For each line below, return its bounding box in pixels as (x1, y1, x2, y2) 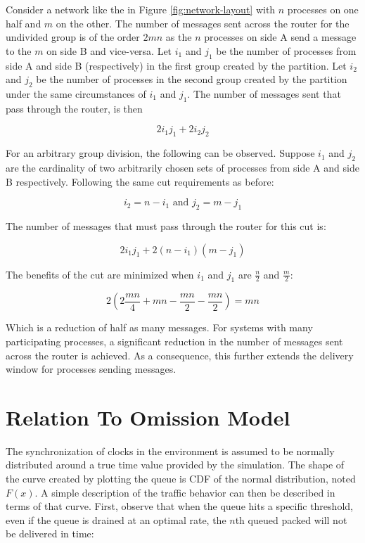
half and (6, 15, 41, 30)
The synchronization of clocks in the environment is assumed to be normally (6, 443, 335, 458)
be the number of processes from (216, 43, 357, 58)
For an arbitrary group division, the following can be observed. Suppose (6, 146, 315, 160)
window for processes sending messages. (6, 362, 177, 376)
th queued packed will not (235, 512, 347, 527)
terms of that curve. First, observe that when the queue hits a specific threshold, (6, 499, 353, 513)
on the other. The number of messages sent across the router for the (56, 15, 350, 30)
